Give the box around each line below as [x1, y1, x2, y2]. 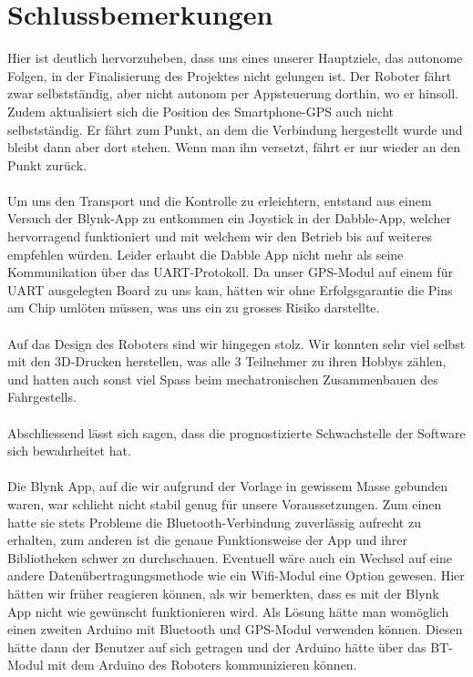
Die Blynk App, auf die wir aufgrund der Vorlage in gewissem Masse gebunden [7, 477, 448, 496]
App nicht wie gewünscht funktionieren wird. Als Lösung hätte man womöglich [7, 601, 449, 621]
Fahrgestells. [7, 387, 77, 406]
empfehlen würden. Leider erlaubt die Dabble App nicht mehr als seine [7, 244, 404, 263]
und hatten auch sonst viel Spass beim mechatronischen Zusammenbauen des [7, 369, 438, 388]
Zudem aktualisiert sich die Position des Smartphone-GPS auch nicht [7, 101, 395, 120]
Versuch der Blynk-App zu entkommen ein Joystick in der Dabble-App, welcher [7, 209, 451, 228]
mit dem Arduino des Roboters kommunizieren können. [47, 655, 357, 674]
